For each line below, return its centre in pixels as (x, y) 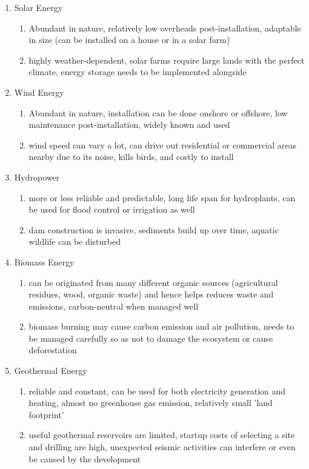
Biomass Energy (44, 261)
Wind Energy (39, 92)
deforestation (53, 350)
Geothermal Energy (51, 371)
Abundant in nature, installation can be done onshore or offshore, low (158, 112)
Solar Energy (38, 7)
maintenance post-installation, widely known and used (129, 125)
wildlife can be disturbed (75, 241)
